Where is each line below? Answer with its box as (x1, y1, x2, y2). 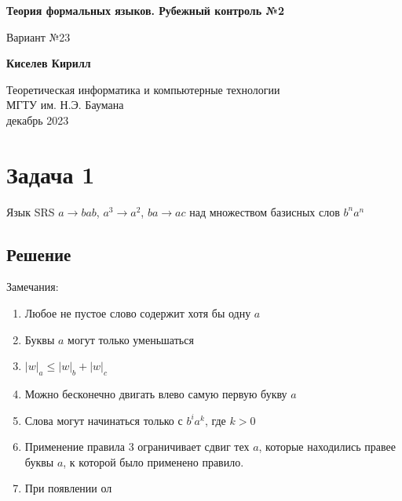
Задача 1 (6, 158, 95, 190)
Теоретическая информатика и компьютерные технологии (6, 81, 280, 97)
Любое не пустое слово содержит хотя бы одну (24, 305, 251, 321)
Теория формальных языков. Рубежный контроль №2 (6, 2, 284, 18)
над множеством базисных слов (189, 203, 340, 220)
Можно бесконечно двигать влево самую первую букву (24, 386, 287, 402)
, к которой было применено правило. (63, 453, 244, 470)
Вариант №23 (6, 28, 71, 45)
